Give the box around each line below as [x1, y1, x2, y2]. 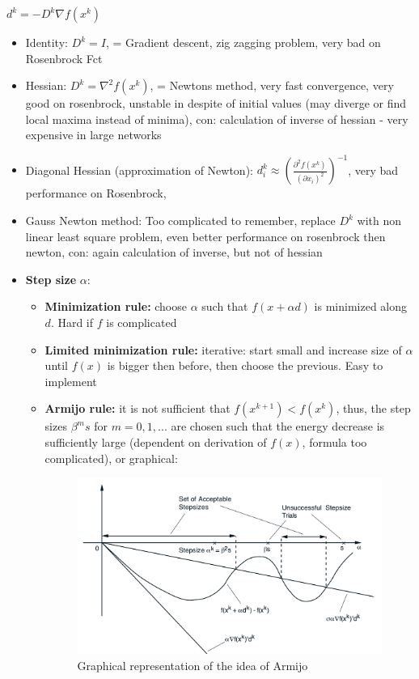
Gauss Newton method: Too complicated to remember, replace [25, 212, 336, 229]
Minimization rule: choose [44, 298, 187, 315]
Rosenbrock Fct [25, 49, 103, 66]
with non [357, 212, 402, 229]
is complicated [106, 314, 177, 331]
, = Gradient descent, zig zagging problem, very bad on [105, 34, 381, 50]
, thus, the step [336, 400, 411, 417]
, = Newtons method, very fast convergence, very [150, 77, 394, 94]
